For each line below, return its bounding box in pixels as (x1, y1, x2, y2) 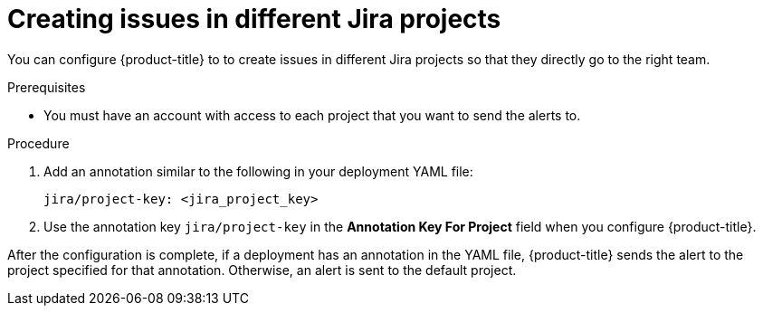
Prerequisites (7, 79, 86, 95)
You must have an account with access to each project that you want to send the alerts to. (43, 107, 581, 123)
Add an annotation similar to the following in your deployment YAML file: (43, 163, 473, 179)
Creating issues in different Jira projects (7, 4, 501, 34)
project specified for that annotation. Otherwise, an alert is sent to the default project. (7, 261, 517, 278)
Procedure (7, 135, 70, 151)
